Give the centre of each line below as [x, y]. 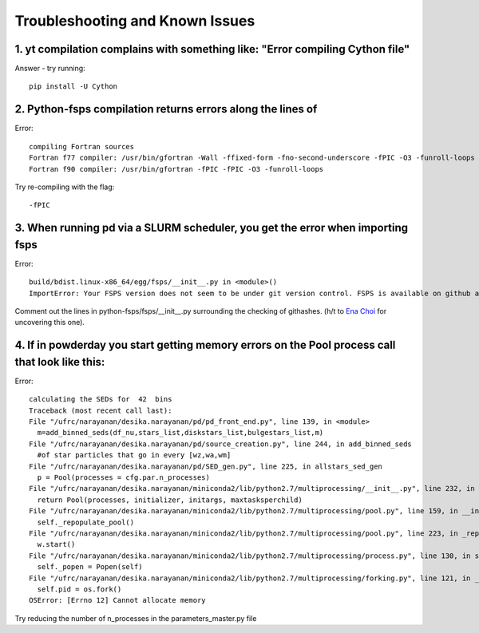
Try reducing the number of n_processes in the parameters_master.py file [136, 618]
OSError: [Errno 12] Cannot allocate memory [118, 600]
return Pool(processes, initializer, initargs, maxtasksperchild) [170, 500]
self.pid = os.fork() [79, 589]
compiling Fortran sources [82, 146]
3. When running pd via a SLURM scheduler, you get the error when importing [212, 228]
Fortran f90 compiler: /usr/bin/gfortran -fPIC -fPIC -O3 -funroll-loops [176, 169]
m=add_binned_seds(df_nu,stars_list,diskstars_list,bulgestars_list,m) [180, 433]
